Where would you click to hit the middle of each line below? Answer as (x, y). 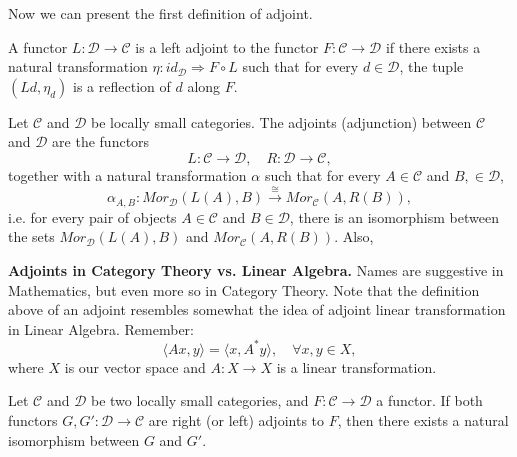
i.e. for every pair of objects (92, 216)
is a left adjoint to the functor (227, 46)
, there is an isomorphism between (394, 216)
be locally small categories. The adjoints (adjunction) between (281, 121)
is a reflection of (122, 85)
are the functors (101, 141)
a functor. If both (429, 400)
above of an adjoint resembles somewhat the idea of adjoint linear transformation (257, 309)
